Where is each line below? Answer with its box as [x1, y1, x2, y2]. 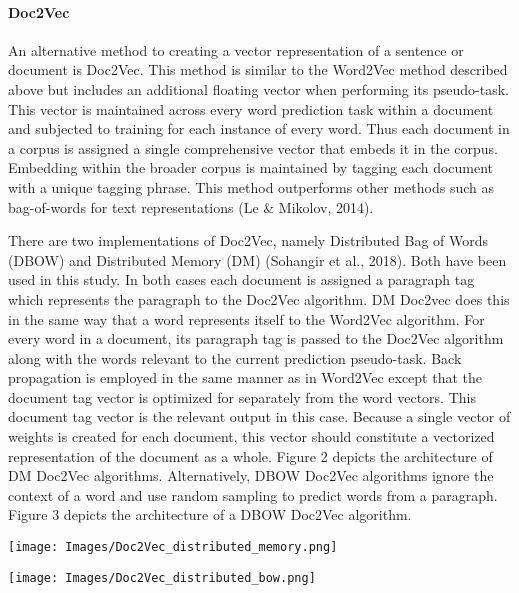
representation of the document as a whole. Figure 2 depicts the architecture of [8, 445, 493, 466]
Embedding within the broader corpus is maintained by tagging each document [8, 157, 494, 178]
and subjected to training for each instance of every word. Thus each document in [8, 118, 510, 139]
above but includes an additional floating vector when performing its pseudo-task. [8, 78, 509, 99]
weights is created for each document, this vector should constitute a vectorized [8, 426, 495, 447]
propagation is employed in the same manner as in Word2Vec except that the [8, 367, 482, 388]
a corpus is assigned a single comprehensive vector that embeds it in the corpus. [8, 137, 498, 158]
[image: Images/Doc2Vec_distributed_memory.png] [8, 540, 338, 555]
